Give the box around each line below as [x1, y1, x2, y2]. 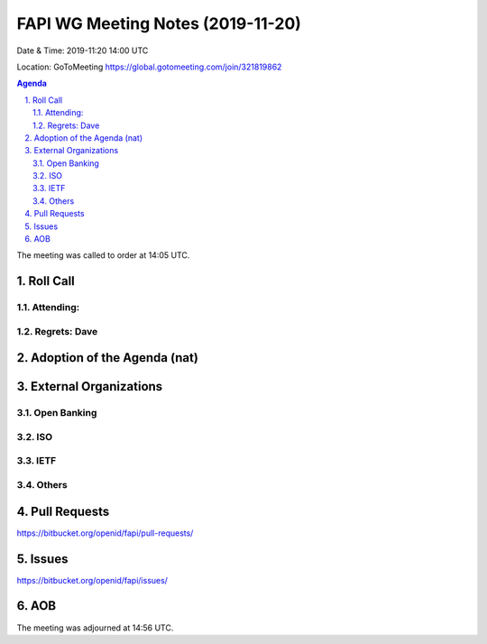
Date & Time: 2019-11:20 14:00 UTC [16, 45, 149, 56]
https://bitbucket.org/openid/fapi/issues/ [16, 575, 169, 585]
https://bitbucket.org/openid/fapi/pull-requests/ [16, 528, 194, 538]
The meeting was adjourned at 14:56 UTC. [16, 622, 174, 633]
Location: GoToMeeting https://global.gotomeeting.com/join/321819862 [16, 61, 282, 72]
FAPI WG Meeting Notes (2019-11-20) [16, 14, 302, 33]
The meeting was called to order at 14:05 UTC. [16, 250, 190, 261]
